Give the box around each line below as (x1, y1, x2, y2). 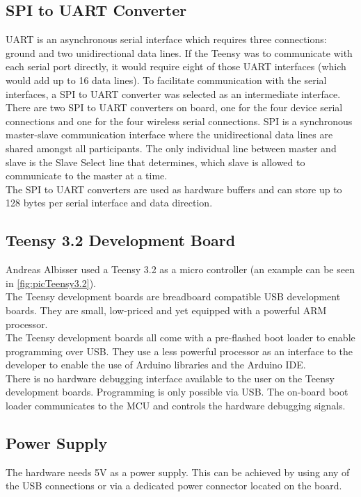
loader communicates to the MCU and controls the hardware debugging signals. (6, 398, 346, 413)
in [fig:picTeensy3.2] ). (6, 275, 97, 290)
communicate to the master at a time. (6, 168, 168, 183)
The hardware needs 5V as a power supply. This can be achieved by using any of (6, 464, 350, 479)
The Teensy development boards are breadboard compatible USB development (6, 289, 341, 304)
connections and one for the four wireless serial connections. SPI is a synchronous (6, 113, 353, 128)
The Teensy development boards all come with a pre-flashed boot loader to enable (6, 330, 355, 345)
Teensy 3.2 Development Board (6, 229, 236, 251)
